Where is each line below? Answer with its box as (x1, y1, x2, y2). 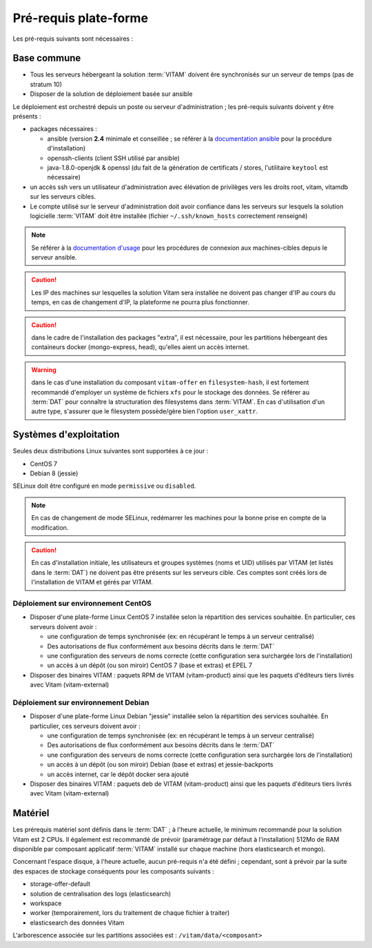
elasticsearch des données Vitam (30, 918, 125, 927)
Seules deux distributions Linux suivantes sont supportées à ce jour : (12, 447, 209, 455)
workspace (30, 899, 62, 907)
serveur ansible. (31, 253, 77, 261)
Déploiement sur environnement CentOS (12, 598, 152, 608)
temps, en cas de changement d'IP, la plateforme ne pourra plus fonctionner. (31, 298, 249, 306)
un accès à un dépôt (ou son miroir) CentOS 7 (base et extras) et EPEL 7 (47, 661, 253, 669)
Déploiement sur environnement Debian (12, 698, 149, 707)
